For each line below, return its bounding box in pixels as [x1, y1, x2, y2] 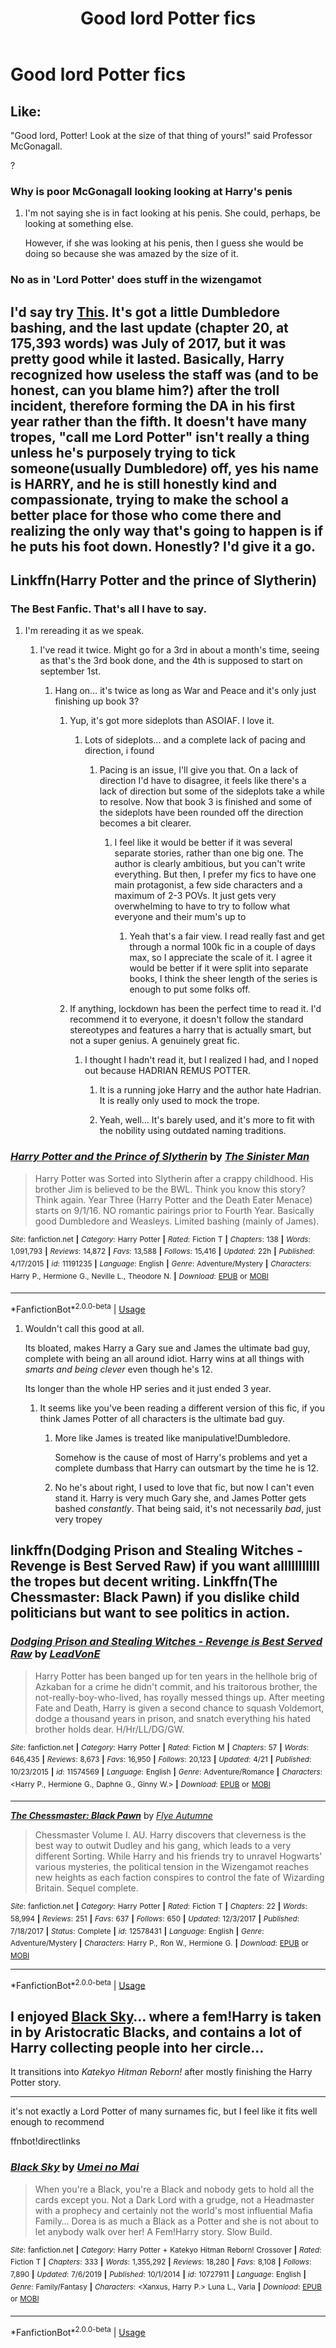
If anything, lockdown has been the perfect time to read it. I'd [69, 1003, 322, 1015]
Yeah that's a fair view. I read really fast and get [129, 930, 325, 942]
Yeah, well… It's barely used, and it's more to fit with [99, 1114, 315, 1126]
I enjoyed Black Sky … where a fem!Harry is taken [10, 2008, 322, 2025]
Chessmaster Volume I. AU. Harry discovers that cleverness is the [34, 1829, 307, 1841]
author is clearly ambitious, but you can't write [114, 858, 306, 870]
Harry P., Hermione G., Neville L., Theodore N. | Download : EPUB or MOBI [10, 1271, 269, 1281]
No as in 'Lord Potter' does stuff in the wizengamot [10, 273, 262, 287]
